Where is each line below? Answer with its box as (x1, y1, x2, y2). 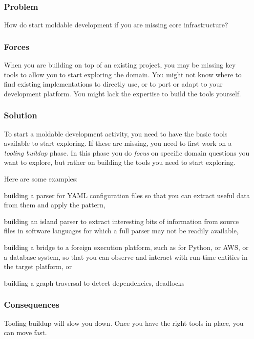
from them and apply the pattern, (4, 200, 106, 210)
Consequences (4, 298, 60, 311)
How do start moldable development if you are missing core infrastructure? (4, 20, 228, 30)
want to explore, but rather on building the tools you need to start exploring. (4, 157, 235, 167)
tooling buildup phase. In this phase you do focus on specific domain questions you (4, 147, 250, 158)
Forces (4, 40, 29, 52)
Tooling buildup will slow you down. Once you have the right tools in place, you (4, 317, 244, 328)
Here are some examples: (4, 174, 78, 183)
